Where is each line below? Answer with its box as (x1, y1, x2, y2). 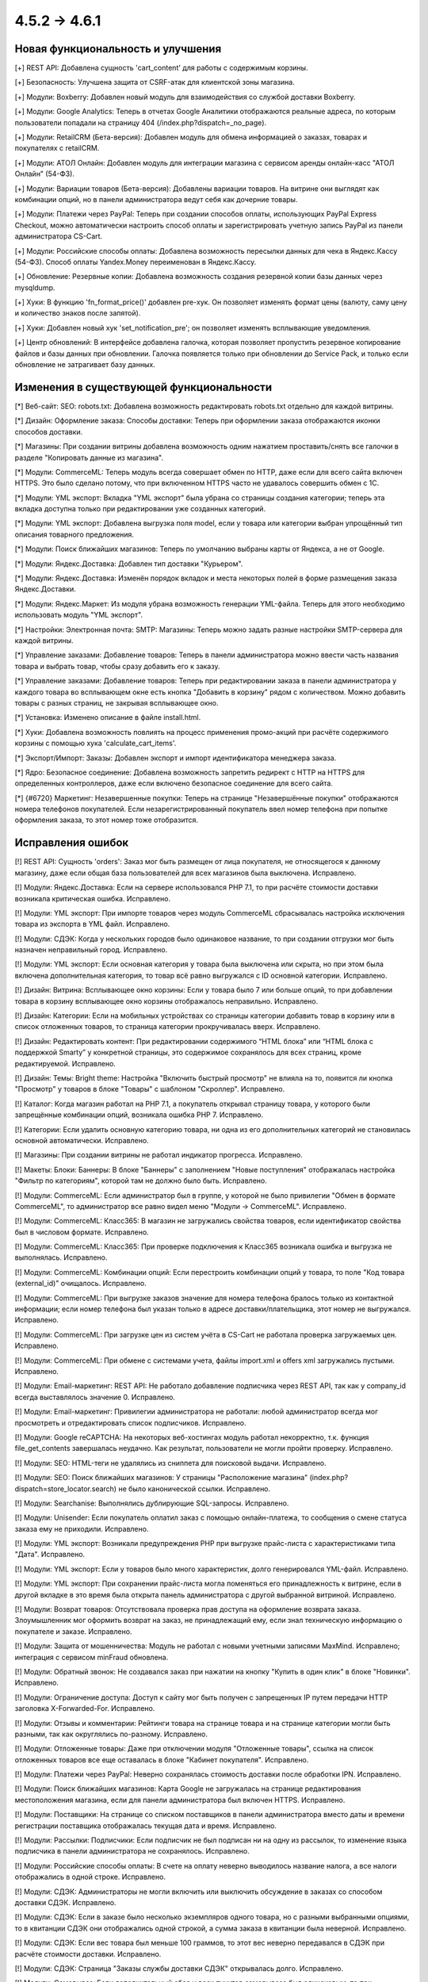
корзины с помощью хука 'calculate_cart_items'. (14, 738, 177, 748)
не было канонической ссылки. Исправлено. (118, 1483, 271, 1494)
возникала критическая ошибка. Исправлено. (14, 893, 170, 903)
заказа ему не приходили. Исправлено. (14, 1524, 149, 1533)
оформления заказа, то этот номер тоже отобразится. (14, 815, 198, 825)
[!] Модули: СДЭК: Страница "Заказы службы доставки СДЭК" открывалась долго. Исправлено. (14, 1963, 344, 1973)
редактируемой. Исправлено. (14, 1058, 117, 1068)
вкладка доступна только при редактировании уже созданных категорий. (14, 504, 266, 514)
